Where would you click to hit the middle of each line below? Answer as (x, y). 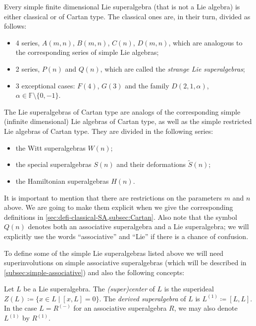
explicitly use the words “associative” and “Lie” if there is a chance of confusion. (126, 236)
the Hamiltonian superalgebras (62, 181)
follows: (15, 26)
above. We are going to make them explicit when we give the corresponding (119, 207)
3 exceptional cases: (45, 85)
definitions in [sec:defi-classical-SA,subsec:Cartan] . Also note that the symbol (121, 217)
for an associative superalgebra (120, 308)
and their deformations (151, 164)
